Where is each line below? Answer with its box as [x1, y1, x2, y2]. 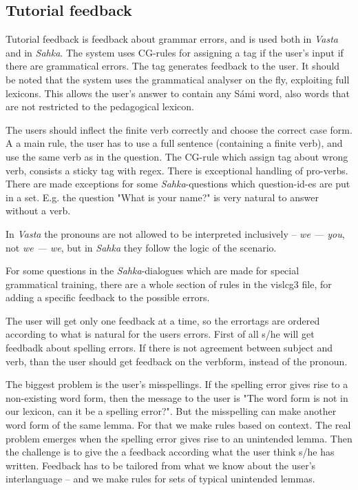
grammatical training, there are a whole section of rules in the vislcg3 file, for [6, 276, 332, 291]
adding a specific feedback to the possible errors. [6, 290, 210, 305]
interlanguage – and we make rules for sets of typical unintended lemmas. [6, 471, 315, 486]
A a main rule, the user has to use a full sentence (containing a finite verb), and [6, 136, 343, 150]
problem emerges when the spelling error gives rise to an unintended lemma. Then [6, 431, 352, 445]
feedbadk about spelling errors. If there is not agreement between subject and [6, 340, 333, 355]
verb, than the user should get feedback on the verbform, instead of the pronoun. [6, 354, 348, 368]
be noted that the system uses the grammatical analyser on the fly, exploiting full [6, 72, 350, 86]
